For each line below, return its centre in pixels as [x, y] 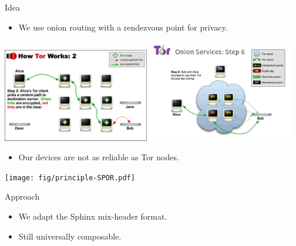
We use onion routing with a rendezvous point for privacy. [123, 27]
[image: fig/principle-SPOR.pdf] [70, 178]
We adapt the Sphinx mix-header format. [93, 216]
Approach [22, 196]
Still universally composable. [70, 236]
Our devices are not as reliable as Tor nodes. [99, 157]
